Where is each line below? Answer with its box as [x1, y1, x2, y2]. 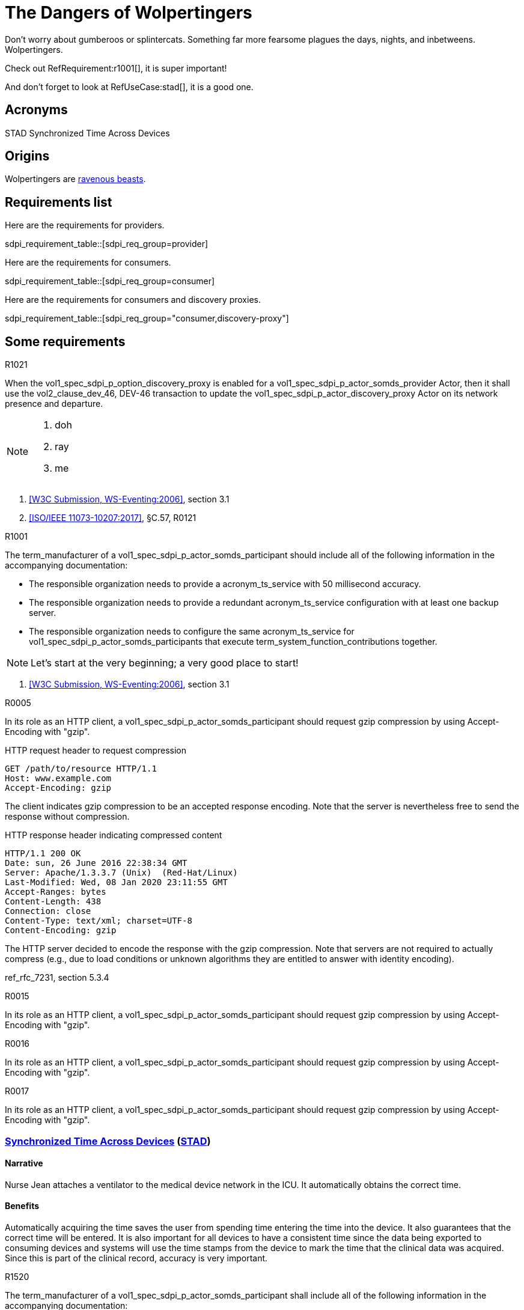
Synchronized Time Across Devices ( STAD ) [5, 1135, 211, 1147]
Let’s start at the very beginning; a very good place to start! [31, 657, 299, 669]
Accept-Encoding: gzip [5, 783, 112, 793]
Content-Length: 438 [5, 897, 102, 907]
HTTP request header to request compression [5, 745, 187, 756]
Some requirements [5, 334, 126, 349]
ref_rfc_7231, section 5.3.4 [5, 972, 109, 983]
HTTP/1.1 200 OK [5, 848, 81, 859]
